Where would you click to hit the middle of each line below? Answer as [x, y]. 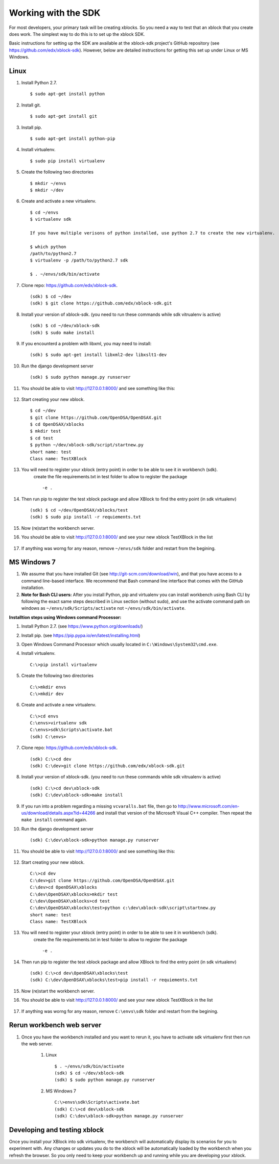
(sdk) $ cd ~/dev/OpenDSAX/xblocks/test [79, 510]
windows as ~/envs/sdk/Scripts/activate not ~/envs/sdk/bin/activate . [104, 608]
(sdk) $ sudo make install [62, 333]
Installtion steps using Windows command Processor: [65, 617]
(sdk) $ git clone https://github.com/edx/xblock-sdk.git [101, 303]
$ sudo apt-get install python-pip [73, 138]
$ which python [48, 247]
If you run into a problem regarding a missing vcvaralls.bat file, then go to [99, 806]
